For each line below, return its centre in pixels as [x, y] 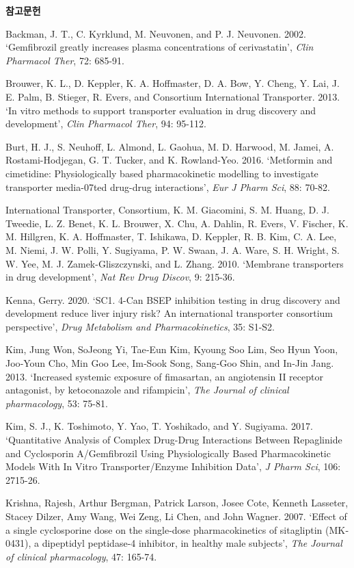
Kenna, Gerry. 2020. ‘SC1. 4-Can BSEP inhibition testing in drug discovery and [173, 299]
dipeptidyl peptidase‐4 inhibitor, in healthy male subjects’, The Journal [192, 543]
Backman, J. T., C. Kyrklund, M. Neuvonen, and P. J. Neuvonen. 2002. [156, 33]
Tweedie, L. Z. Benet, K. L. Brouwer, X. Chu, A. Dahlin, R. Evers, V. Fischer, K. [177, 223]
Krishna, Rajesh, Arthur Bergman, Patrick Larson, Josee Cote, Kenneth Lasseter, [177, 503]
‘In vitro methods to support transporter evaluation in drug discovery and [161, 110]
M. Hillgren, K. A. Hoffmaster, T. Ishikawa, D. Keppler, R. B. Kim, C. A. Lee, [171, 236]
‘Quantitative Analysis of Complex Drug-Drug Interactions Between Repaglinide [174, 440]
